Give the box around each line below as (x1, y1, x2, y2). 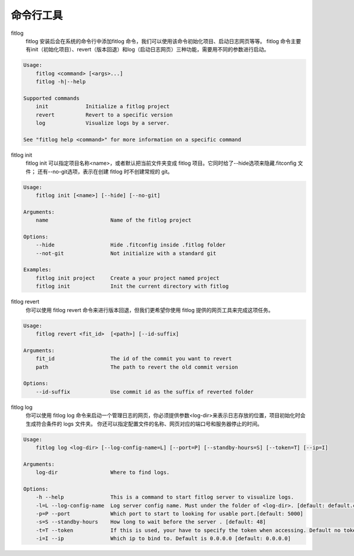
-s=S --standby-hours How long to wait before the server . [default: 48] (35, 519, 267, 525)
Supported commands (23, 95, 80, 102)
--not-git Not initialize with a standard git (35, 250, 217, 256)
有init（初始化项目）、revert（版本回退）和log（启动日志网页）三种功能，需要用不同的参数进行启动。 (25, 46, 270, 53)
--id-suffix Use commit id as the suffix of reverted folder (35, 388, 254, 395)
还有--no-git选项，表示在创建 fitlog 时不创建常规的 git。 (37, 168, 173, 175)
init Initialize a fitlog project (35, 103, 170, 110)
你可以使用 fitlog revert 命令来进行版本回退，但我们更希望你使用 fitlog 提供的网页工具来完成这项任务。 (25, 306, 274, 313)
